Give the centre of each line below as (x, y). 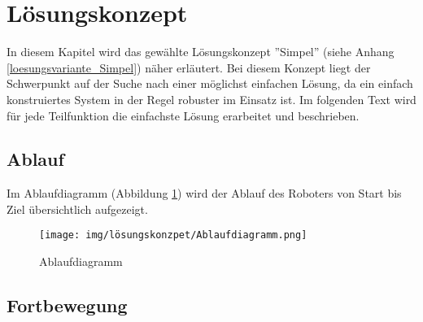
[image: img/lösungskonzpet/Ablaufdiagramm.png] (173, 235)
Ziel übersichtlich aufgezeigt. (77, 209)
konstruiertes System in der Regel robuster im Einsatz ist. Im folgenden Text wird (211, 99)
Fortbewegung (67, 305)
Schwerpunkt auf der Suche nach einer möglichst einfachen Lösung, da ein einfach (210, 83)
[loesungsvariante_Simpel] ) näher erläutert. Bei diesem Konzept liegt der (189, 67)
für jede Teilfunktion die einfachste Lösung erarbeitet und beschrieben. (183, 115)
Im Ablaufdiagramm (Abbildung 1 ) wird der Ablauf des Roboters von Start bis (204, 193)
